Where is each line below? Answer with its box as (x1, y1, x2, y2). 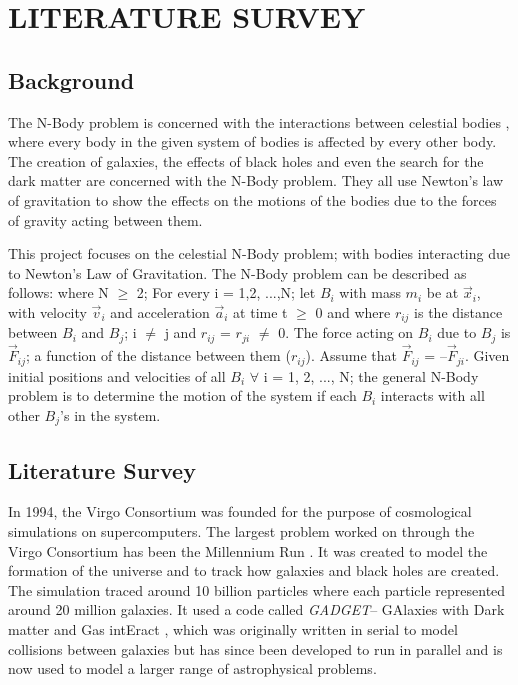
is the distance (414, 301, 503, 322)
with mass (339, 282, 401, 303)
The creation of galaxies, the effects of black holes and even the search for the (8, 150, 484, 171)
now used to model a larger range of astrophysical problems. (8, 658, 377, 679)
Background (8, 64, 135, 95)
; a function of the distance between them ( (26, 345, 291, 366)
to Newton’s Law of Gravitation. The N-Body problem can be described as (8, 262, 467, 283)
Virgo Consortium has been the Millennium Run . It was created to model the (8, 540, 488, 561)
